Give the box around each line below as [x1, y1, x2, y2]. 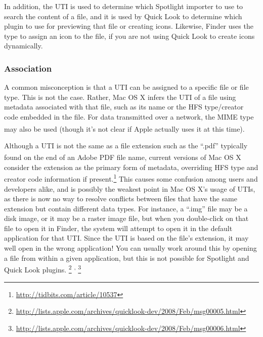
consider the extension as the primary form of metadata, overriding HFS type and [4, 161, 258, 172]
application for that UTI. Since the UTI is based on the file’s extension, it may [4, 233, 249, 243]
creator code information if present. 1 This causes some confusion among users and [4, 172, 258, 184]
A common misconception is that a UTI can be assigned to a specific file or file [4, 82, 249, 92]
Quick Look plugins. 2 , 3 [4, 263, 81, 274]
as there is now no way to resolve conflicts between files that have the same [4, 193, 237, 204]
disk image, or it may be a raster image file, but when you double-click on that [4, 213, 249, 223]
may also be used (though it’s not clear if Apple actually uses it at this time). [4, 123, 245, 134]
